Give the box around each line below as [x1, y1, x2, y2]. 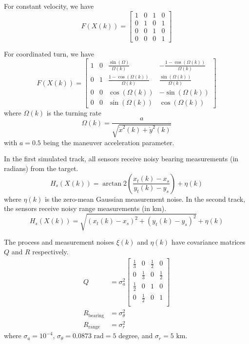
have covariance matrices [171, 237, 246, 247]
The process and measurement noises [4, 237, 114, 247]
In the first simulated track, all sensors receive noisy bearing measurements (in [4, 153, 239, 164]
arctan [102, 180, 122, 187]
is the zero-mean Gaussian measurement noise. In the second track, [44, 193, 246, 204]
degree [118, 333, 138, 340]
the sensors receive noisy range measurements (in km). [4, 203, 167, 213]
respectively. [32, 246, 69, 256]
